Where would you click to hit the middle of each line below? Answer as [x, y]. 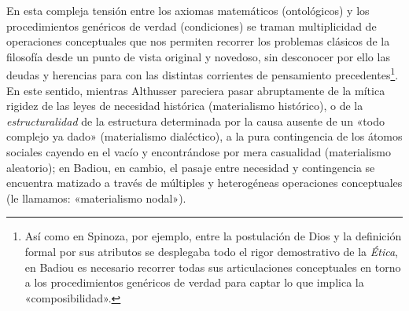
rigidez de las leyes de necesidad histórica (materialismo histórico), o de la [185, 106]
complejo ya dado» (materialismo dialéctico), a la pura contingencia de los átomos [204, 136]
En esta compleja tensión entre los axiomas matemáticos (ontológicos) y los [188, 10]
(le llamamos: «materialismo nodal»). [96, 198]
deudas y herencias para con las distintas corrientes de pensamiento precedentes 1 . [203, 74]
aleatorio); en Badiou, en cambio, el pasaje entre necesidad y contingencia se [191, 167]
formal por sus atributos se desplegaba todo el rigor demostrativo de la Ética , [211, 251]
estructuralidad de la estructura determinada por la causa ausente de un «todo [195, 121]
